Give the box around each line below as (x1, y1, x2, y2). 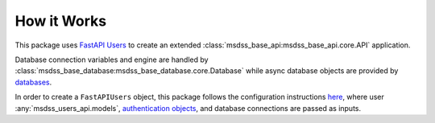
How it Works (14, 12, 107, 30)
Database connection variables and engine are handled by (14, 55, 209, 64)
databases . (14, 77, 52, 87)
